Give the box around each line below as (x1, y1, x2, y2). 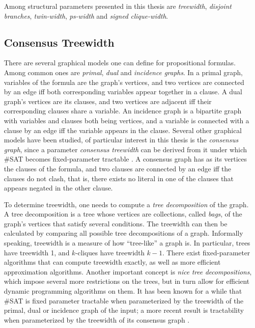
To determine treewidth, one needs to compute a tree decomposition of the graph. (4, 199, 249, 209)
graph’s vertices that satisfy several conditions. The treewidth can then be (4, 218, 227, 228)
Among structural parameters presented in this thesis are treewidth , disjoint (4, 1, 232, 11)
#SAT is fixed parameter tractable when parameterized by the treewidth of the (4, 295, 244, 305)
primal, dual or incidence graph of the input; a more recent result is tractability (4, 305, 244, 315)
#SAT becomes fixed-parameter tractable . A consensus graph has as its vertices (4, 154, 247, 164)
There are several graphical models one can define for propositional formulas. (4, 57, 236, 68)
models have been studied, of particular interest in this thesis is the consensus (4, 135, 238, 145)
